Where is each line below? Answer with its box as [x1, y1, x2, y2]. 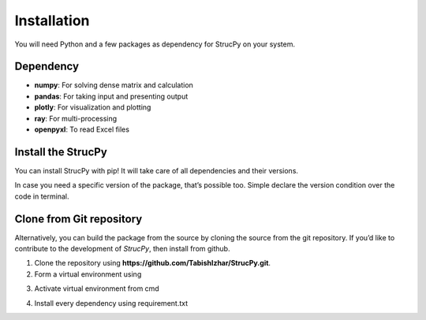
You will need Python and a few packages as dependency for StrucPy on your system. [14, 39, 296, 49]
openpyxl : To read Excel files [34, 125, 130, 134]
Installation [14, 12, 90, 29]
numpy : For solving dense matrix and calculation [34, 80, 193, 90]
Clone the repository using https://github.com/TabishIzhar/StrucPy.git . [34, 259, 271, 268]
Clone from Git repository [14, 212, 143, 225]
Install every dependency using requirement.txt [34, 298, 189, 307]
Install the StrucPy [14, 145, 108, 158]
